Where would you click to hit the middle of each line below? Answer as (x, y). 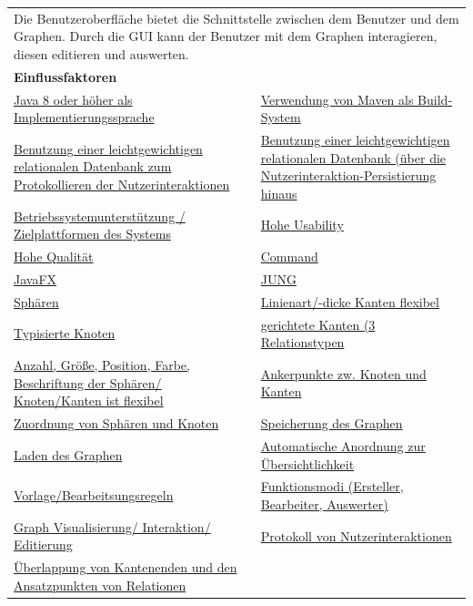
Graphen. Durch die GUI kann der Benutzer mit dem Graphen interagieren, (226, 36)
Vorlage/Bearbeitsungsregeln (94, 495)
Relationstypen (302, 342)
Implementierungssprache (84, 117)
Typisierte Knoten (65, 333)
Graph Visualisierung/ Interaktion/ (112, 526)
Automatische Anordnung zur (343, 445)
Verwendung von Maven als (337, 99)
